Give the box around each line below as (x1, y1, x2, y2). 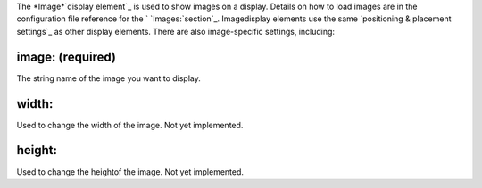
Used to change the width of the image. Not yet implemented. (16, 119, 244, 130)
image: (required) (16, 49, 116, 64)
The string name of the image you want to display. (16, 72, 201, 84)
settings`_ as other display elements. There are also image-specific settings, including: (16, 26, 335, 37)
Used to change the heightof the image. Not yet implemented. (16, 166, 245, 177)
